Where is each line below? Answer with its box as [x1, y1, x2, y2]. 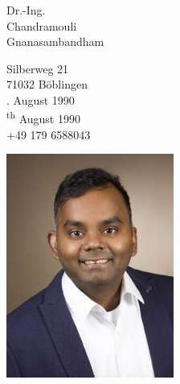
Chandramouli [6, 17, 77, 34]
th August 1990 [6, 108, 80, 127]
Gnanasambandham [6, 33, 104, 50]
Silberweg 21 [6, 60, 69, 76]
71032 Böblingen [6, 76, 88, 93]
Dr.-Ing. [6, 2, 46, 18]
